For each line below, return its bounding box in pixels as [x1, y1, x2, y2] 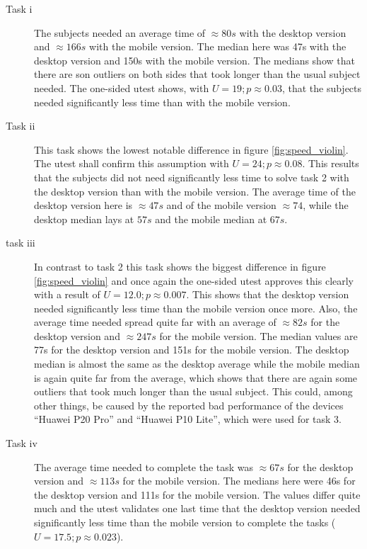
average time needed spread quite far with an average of [34, 315, 276, 329]
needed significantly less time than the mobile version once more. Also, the [34, 300, 358, 315]
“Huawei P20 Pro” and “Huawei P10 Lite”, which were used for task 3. [34, 412, 342, 426]
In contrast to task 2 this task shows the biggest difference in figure [34, 259, 326, 273]
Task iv [6, 436, 37, 451]
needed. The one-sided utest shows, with [34, 80, 209, 95]
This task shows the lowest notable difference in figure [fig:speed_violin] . [34, 142, 349, 157]
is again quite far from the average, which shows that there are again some [34, 370, 358, 385]
